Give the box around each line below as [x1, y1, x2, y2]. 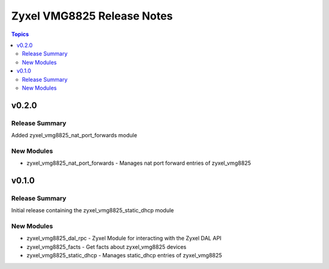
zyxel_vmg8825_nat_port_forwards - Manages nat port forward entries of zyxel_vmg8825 [26, 159, 251, 167]
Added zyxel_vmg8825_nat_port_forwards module [11, 132, 137, 139]
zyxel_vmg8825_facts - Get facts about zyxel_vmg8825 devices [26, 243, 187, 250]
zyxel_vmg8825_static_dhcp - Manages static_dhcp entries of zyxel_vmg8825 [26, 252, 222, 259]
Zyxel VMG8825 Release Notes [11, 9, 173, 23]
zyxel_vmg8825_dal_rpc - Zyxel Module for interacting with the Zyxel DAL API [26, 235, 222, 242]
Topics [11, 30, 29, 38]
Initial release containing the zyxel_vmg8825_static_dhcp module [11, 207, 174, 214]
